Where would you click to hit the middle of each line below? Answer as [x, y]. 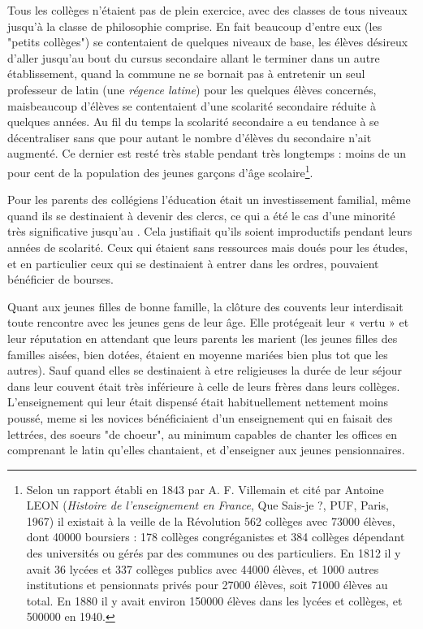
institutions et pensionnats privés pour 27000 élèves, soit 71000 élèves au [207, 585]
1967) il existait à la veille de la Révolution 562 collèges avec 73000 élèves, [211, 521]
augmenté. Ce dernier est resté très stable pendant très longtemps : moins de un [207, 153]
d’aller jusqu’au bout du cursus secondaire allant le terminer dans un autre [194, 57]
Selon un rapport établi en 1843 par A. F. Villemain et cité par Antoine [205, 489]
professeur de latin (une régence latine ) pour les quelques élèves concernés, [192, 89]
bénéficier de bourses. [60, 279]
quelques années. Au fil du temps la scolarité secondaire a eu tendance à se [193, 121]
